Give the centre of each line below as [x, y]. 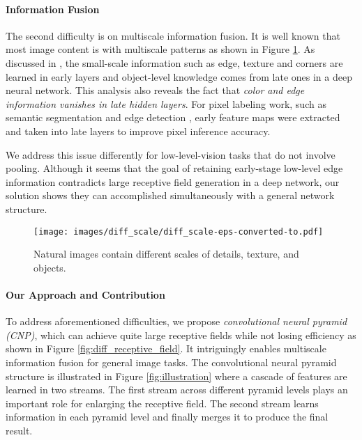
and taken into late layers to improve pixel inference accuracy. [138, 131]
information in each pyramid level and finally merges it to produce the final [167, 417]
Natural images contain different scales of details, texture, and [166, 254]
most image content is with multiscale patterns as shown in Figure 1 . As [160, 49]
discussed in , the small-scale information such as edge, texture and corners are [174, 62]
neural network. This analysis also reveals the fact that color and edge [155, 90]
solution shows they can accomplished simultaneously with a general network [170, 195]
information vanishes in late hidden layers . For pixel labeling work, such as [166, 103]
